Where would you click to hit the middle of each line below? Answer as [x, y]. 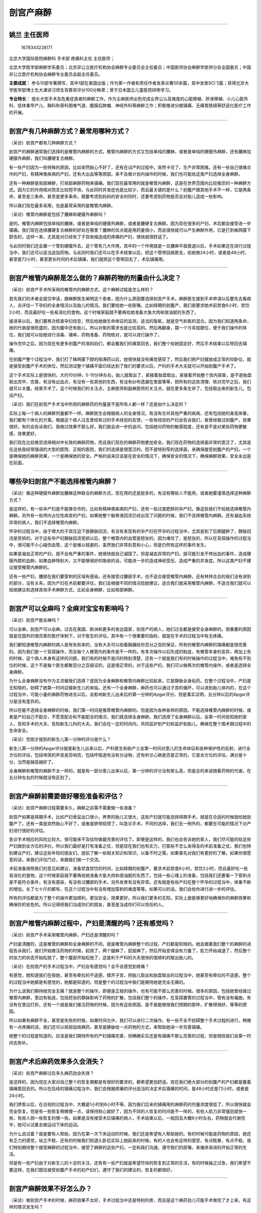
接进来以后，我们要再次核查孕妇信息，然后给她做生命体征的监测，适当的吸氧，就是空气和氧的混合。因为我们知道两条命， [130, 321]
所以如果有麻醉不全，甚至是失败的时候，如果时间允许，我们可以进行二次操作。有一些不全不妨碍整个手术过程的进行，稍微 [130, 1020]
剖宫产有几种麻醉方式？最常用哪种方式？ [70, 131]
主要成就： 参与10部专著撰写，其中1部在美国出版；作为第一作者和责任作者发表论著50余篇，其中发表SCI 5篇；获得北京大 [129, 83]
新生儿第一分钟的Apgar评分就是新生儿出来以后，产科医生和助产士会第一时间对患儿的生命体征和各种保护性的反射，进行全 [130, 748]
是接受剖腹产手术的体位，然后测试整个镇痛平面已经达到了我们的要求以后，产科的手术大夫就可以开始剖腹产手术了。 [124, 366]
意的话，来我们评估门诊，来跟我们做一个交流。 [56, 860]
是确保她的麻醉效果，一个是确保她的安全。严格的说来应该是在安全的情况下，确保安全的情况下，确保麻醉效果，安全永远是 [130, 456]
